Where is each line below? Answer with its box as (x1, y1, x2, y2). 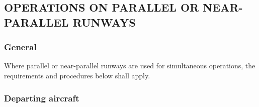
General (4, 41, 37, 53)
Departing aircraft (4, 91, 79, 104)
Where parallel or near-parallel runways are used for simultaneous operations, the (4, 60, 255, 71)
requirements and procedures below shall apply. (4, 70, 150, 80)
